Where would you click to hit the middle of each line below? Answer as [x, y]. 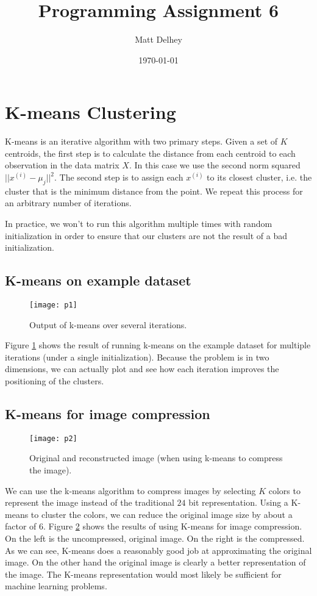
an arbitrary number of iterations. [68, 203]
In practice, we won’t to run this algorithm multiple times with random [139, 224]
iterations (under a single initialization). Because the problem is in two [137, 357]
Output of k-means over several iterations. [108, 324]
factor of [21, 526]
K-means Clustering [91, 112]
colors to [284, 490]
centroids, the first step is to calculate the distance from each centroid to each [150, 153]
